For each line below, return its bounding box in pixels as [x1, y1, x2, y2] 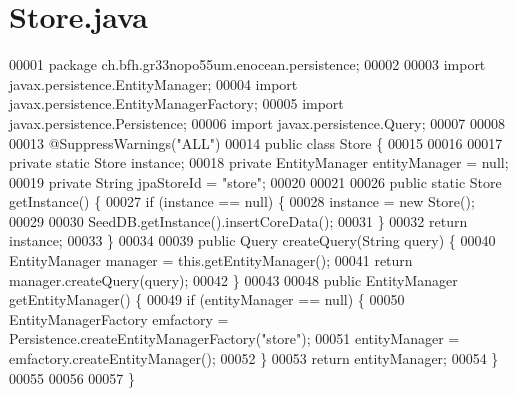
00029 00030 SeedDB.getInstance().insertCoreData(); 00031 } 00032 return [9, 210, 468, 231]
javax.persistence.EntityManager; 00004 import [9, 73, 298, 94]
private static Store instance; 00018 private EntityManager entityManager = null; [9, 152, 509, 173]
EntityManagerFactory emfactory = [9, 308, 229, 329]
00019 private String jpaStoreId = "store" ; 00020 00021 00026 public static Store [9, 171, 502, 192]
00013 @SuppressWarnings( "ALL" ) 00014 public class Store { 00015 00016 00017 [9, 132, 503, 153]
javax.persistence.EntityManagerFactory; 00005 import [9, 93, 344, 114]
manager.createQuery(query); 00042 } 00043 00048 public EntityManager [9, 269, 458, 290]
